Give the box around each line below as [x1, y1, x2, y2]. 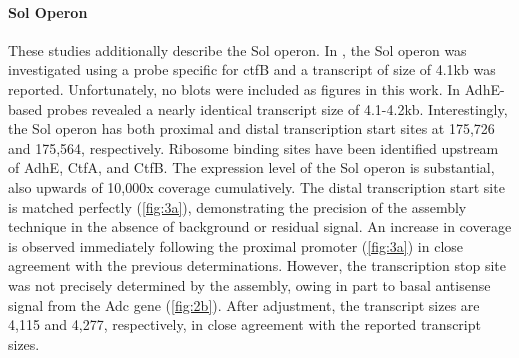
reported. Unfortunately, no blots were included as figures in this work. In [8, 78, 461, 99]
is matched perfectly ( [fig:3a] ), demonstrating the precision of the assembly [8, 196, 467, 217]
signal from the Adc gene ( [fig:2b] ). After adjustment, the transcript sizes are [8, 294, 480, 315]
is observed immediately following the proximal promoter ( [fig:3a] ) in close [8, 235, 464, 256]
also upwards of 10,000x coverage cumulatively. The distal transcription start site [8, 176, 505, 197]
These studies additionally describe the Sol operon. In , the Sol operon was [8, 39, 467, 60]
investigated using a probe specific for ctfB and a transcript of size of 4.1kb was [8, 59, 496, 80]
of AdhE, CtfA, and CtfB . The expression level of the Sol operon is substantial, [8, 157, 495, 178]
